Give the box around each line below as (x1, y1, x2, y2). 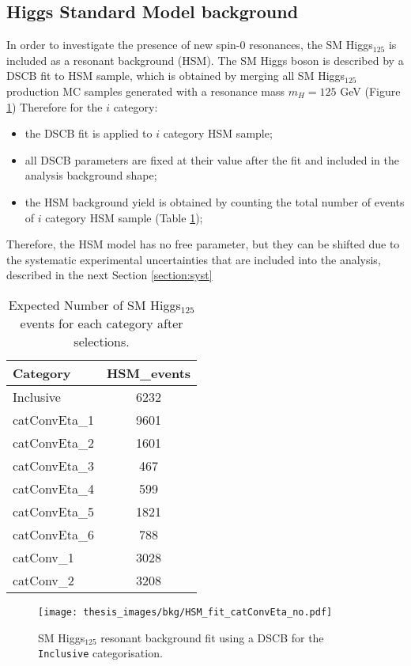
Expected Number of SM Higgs (8, 295, 181, 314)
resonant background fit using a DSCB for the (100, 629, 324, 645)
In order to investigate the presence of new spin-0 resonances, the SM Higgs (6, 36, 373, 53)
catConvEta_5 (13, 501, 94, 520)
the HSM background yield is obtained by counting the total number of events (25, 193, 405, 210)
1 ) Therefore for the (6, 98, 103, 115)
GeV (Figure (340, 82, 401, 99)
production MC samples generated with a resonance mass (6, 82, 285, 99)
